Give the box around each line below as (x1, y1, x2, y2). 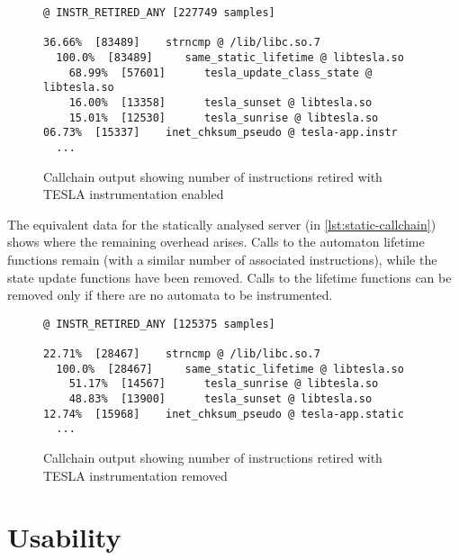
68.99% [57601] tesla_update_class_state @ (68, 66, 373, 79)
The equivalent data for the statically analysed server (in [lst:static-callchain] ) (7, 214, 436, 233)
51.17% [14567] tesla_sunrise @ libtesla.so (68, 377, 379, 391)
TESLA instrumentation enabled (43, 185, 224, 203)
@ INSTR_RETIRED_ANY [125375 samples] (43, 317, 275, 330)
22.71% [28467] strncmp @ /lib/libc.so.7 (43, 348, 320, 361)
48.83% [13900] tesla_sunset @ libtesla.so (68, 393, 373, 405)
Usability (7, 519, 121, 555)
